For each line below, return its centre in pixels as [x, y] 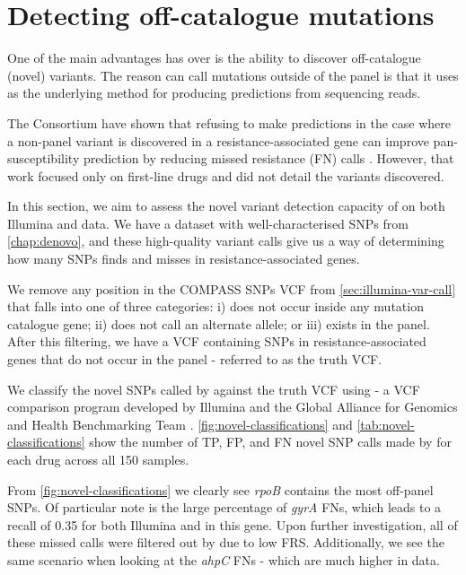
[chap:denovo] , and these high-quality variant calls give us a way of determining [226, 241]
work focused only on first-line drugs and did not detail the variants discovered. [226, 175]
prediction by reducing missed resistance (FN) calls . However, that [268, 158]
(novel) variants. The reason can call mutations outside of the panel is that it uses [233, 75]
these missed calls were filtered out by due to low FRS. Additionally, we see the [226, 542]
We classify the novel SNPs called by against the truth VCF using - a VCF [214, 389]
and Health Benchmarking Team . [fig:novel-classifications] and [180, 424]
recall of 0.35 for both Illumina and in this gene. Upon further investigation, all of [233, 524]
